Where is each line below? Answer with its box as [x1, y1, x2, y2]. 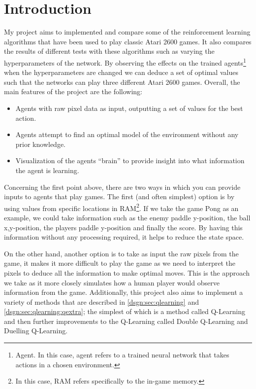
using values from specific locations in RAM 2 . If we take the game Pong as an [4, 201, 239, 213]
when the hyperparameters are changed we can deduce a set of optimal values [4, 67, 238, 77]
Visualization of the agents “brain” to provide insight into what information [15, 155, 245, 166]
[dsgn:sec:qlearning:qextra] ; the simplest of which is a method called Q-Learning [4, 306, 245, 317]
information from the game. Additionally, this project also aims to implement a [4, 287, 243, 297]
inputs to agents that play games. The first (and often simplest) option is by [4, 191, 235, 202]
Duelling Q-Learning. [4, 325, 68, 336]
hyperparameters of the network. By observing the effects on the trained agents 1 [4, 56, 246, 68]
